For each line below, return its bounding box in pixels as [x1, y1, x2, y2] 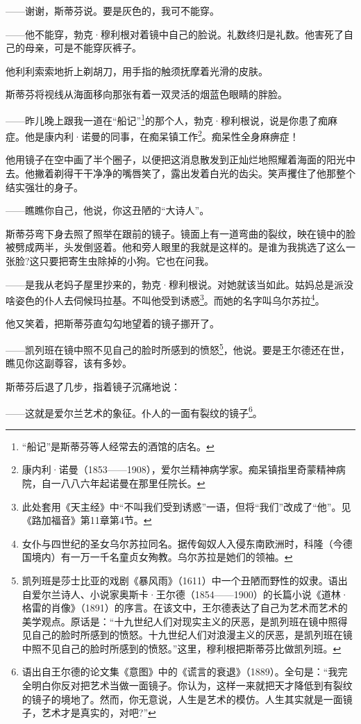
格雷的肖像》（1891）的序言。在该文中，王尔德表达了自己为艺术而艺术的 [22, 600, 348, 615]
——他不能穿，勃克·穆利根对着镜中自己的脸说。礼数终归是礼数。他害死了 [6, 26, 344, 41]
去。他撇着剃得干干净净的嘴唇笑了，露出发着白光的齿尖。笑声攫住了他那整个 [6, 166, 355, 181]
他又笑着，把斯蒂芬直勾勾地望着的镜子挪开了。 [6, 316, 219, 331]
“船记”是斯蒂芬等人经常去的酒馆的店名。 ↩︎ [22, 438, 215, 453]
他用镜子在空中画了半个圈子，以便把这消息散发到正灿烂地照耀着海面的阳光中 [6, 152, 355, 167]
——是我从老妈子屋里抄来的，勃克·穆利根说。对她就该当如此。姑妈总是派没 [6, 277, 353, 291]
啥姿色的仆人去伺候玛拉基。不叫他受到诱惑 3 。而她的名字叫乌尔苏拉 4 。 [6, 291, 325, 307]
